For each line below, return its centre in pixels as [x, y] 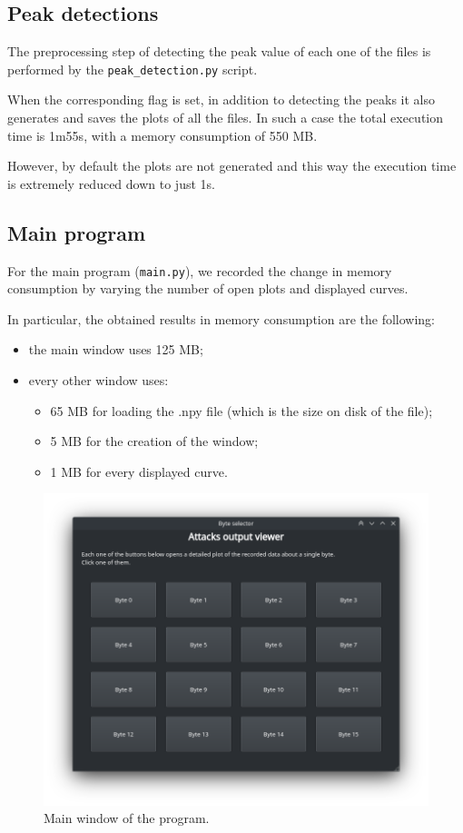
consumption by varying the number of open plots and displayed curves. [208, 288]
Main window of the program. [127, 818]
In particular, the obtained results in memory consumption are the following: [222, 318]
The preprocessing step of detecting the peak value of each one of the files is [219, 51]
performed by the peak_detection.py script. [133, 69]
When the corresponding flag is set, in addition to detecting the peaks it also [222, 99]
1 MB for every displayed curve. [139, 471]
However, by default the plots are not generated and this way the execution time [232, 166]
